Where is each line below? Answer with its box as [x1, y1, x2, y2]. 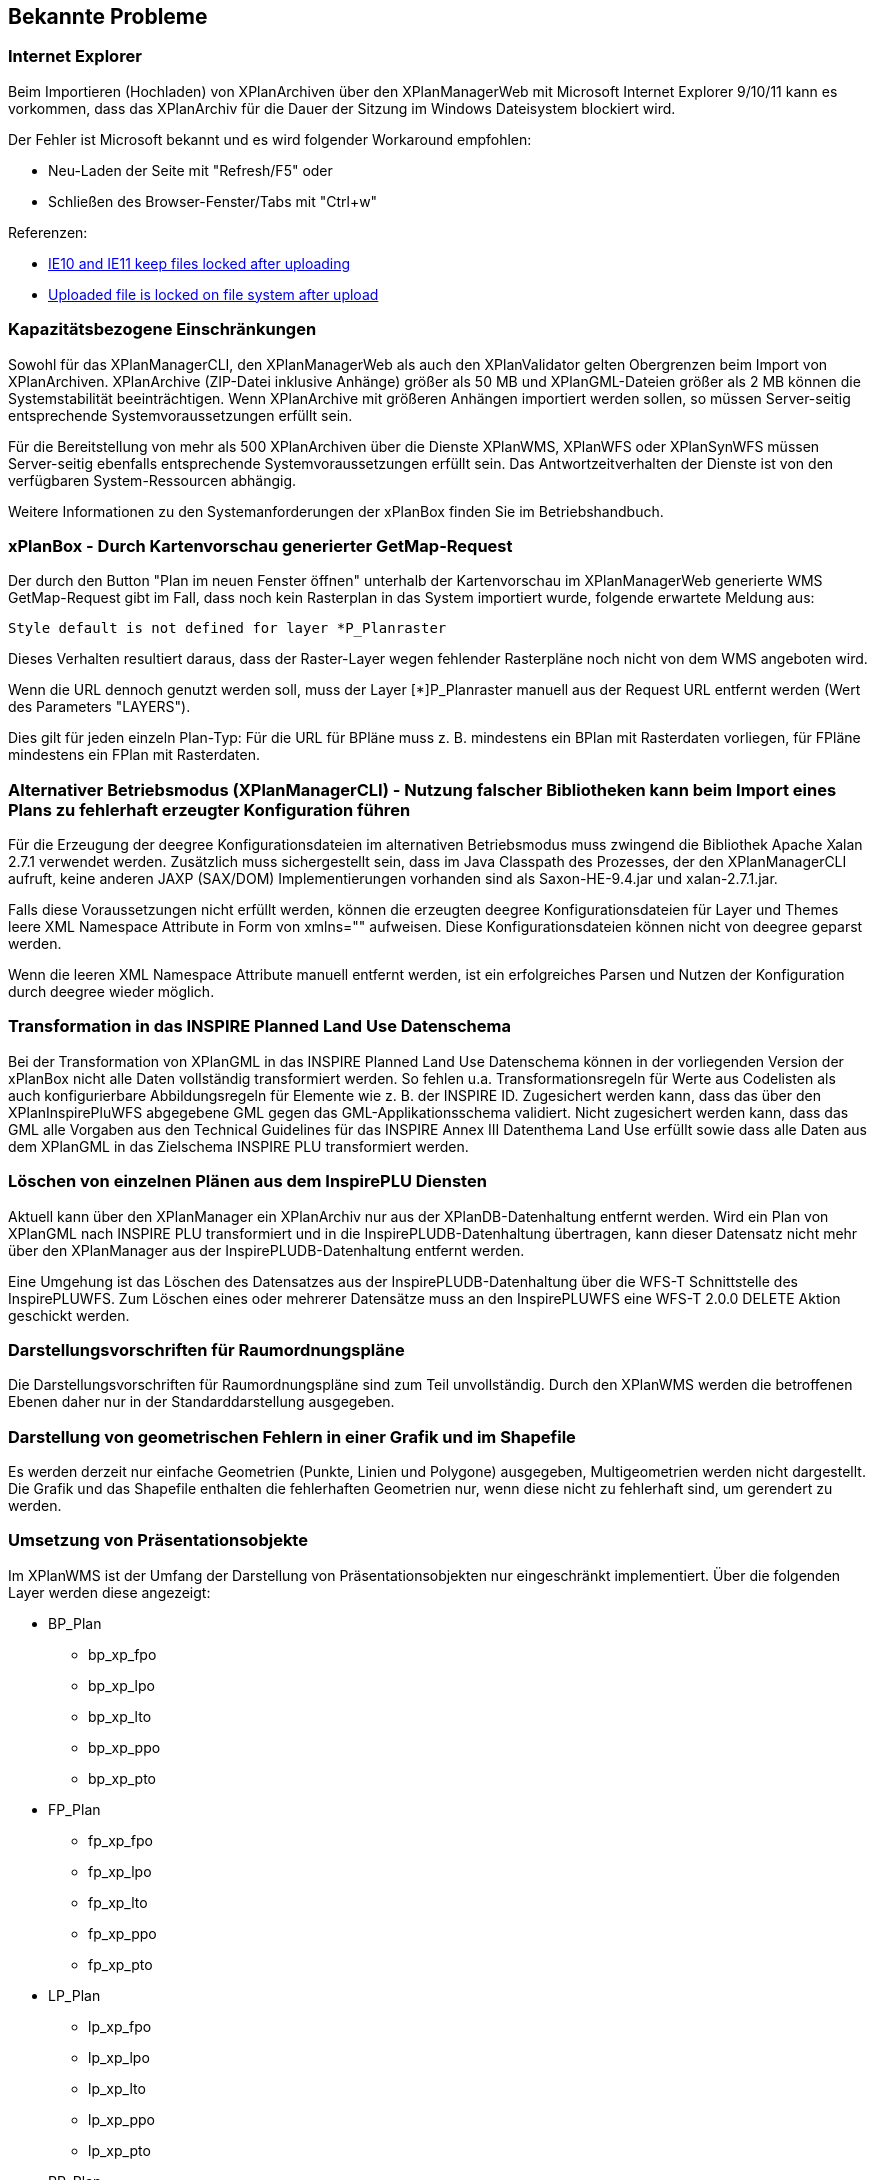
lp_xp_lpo [88, 2048, 150, 2066]
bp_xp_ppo [88, 1738, 161, 1756]
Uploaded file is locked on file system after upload [48, 285, 379, 303]
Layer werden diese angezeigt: [8, 1583, 211, 1601]
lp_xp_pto [88, 2141, 151, 2159]
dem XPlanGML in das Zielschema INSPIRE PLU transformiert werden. [8, 1137, 469, 1155]
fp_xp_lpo [88, 1862, 152, 1880]
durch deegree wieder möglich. [8, 983, 215, 1001]
